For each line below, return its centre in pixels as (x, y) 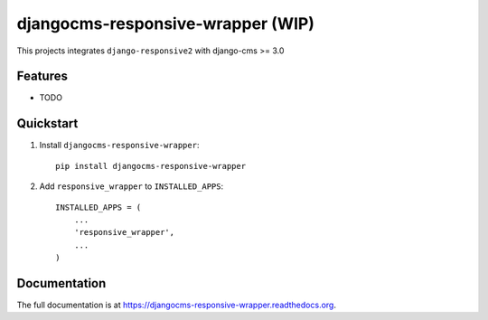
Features (42, 76)
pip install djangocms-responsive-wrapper (151, 166)
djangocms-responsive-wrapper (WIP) (166, 24)
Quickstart (47, 123)
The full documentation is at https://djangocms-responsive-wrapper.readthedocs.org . (176, 305)
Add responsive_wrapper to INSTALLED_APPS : (131, 186)
